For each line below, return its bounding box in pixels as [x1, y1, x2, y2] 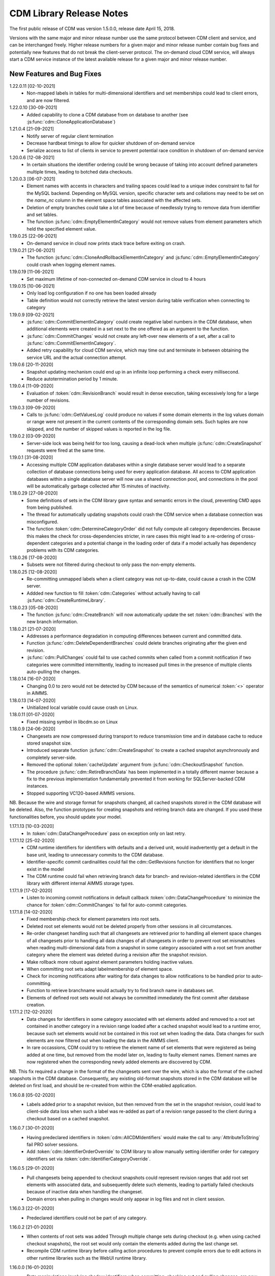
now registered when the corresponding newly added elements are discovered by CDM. [26, 1059, 212, 1065]
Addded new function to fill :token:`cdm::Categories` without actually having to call [26, 590, 201, 596]
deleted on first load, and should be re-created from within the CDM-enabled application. [9, 1083, 197, 1089]
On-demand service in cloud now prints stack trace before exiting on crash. [26, 240, 186, 246]
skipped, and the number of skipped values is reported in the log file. [26, 426, 172, 432]
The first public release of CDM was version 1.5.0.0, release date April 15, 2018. [9, 26, 175, 32]
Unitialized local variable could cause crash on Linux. [26, 704, 139, 710]
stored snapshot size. [26, 740, 72, 746]
